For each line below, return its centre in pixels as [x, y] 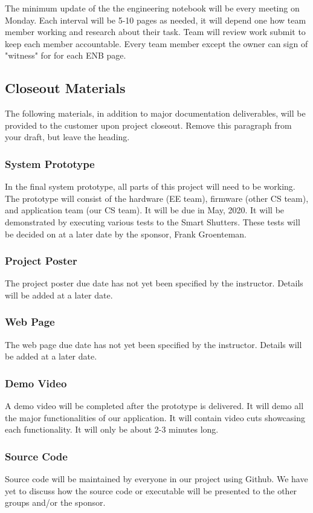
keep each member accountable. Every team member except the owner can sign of [156, 43]
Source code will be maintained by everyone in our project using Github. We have [156, 479]
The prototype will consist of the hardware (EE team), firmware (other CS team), [157, 198]
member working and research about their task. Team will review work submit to [155, 32]
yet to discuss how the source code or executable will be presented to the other [151, 490]
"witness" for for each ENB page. [66, 55]
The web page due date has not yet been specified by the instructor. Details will [153, 344]
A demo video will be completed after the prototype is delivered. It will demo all [154, 406]
